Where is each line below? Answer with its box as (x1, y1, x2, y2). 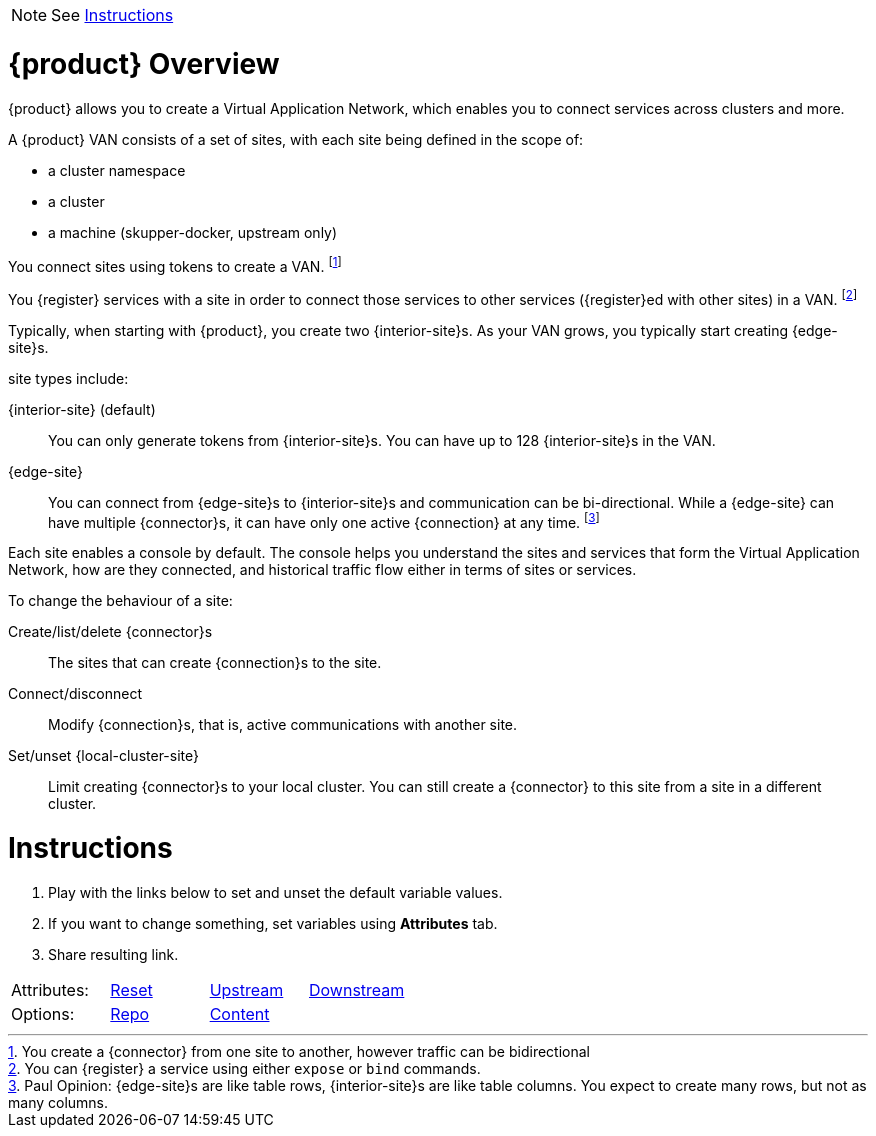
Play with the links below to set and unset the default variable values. (48, 883, 503, 901)
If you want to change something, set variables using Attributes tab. (48, 914, 498, 932)
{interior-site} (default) (8, 400, 156, 418)
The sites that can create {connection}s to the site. (48, 654, 382, 672)
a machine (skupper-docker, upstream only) (48, 223, 338, 241)
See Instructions (51, 5, 174, 25)
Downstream (308, 979, 405, 1000)
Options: (11, 1003, 75, 1024)
